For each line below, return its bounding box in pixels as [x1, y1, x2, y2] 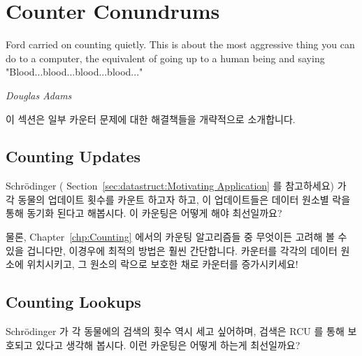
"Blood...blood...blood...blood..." [6, 64, 143, 79]
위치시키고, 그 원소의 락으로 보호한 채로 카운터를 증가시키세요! [27, 257, 298, 271]
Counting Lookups [6, 291, 141, 313]
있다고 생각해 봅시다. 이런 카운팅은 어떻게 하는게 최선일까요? [36, 337, 301, 352]
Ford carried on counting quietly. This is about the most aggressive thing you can [6, 37, 355, 52]
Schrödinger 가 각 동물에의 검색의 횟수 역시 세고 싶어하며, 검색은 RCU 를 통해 [6, 324, 345, 339]
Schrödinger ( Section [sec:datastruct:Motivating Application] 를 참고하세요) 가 [6, 178, 347, 193]
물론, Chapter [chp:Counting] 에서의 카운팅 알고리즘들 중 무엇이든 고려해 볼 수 [6, 229, 347, 244]
